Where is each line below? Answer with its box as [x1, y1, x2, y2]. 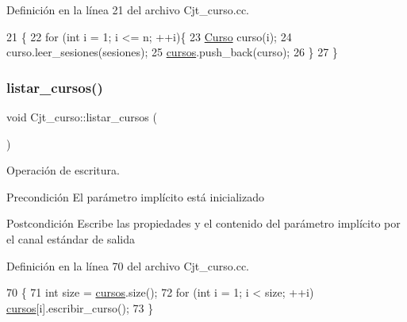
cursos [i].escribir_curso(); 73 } [6, 299, 154, 316]
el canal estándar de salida [6, 230, 135, 247]
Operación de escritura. [6, 162, 120, 178]
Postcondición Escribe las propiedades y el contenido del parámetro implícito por [6, 215, 401, 232]
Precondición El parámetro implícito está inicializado [6, 188, 264, 205]
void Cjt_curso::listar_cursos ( [6, 109, 157, 125]
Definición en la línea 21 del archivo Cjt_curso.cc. [6, 2, 250, 17]
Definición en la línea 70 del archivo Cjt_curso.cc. [6, 257, 250, 274]
